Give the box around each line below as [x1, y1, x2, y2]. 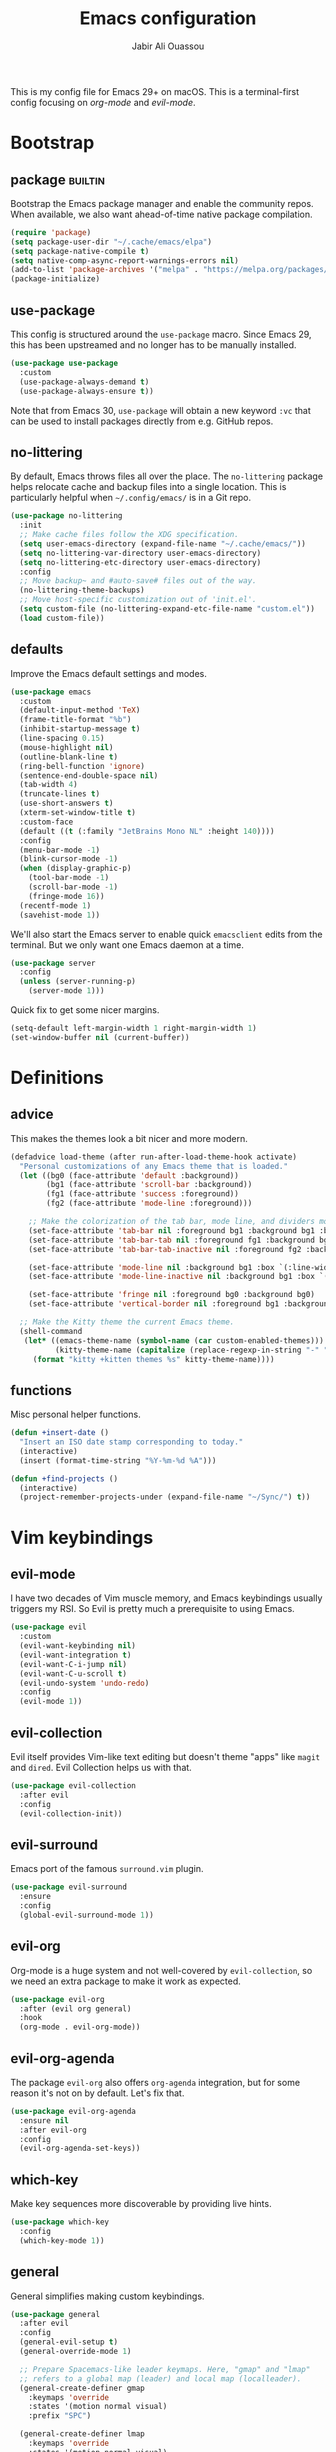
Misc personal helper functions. [10, 1408, 142, 1421]
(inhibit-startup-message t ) [19, 724, 141, 734]
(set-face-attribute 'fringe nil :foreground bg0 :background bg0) [28, 1290, 315, 1300]
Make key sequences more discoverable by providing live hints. [10, 2198, 272, 2210]
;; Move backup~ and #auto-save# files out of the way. [19, 576, 257, 586]
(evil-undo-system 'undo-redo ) [19, 1678, 150, 1688]
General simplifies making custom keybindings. [10, 2290, 205, 2302]
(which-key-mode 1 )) [19, 2235, 105, 2246]
